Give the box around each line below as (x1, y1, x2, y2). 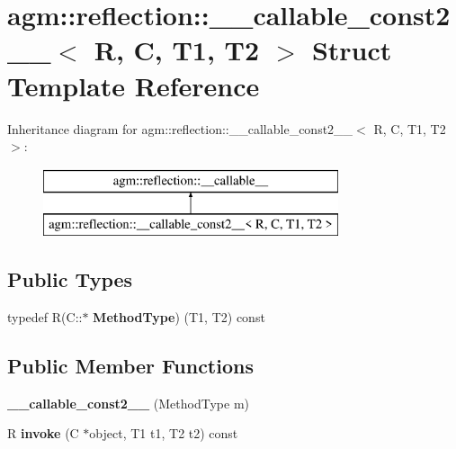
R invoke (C (7, 424, 79, 443)
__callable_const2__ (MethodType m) (7, 393, 250, 412)
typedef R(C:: (7, 308, 83, 327)
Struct (311, 31, 392, 68)
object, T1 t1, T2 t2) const (89, 424, 238, 443)
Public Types (7, 265, 133, 293)
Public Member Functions (7, 352, 254, 380)
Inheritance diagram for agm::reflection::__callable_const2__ (7, 119, 353, 138)
